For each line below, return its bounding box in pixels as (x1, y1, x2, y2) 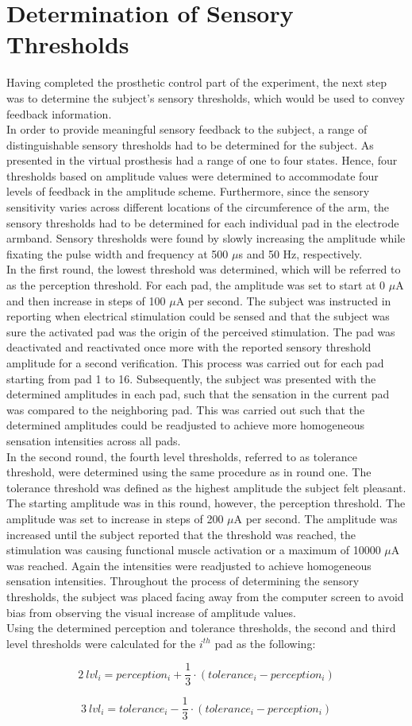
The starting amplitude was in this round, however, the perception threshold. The (6, 495, 406, 511)
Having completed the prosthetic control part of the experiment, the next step (6, 74, 387, 91)
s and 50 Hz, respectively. (238, 245, 363, 262)
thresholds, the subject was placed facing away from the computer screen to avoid (6, 588, 404, 604)
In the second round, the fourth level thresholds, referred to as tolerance (6, 448, 357, 464)
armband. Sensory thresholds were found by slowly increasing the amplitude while (6, 230, 406, 247)
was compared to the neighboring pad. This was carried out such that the (6, 401, 365, 417)
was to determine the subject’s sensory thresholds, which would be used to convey (6, 89, 405, 106)
